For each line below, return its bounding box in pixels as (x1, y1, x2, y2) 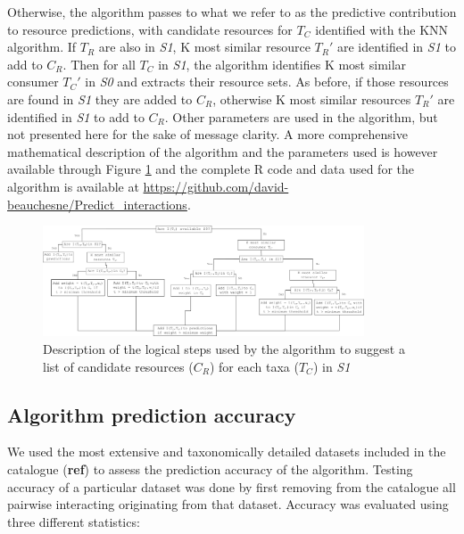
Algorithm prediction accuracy (7, 400, 296, 428)
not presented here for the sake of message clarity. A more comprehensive (7, 125, 408, 144)
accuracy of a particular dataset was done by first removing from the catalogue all (7, 477, 456, 496)
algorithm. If (7, 37, 77, 56)
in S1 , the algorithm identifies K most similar (158, 54, 407, 73)
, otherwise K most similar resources (212, 89, 411, 108)
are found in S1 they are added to (7, 89, 193, 108)
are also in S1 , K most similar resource (98, 37, 311, 56)
